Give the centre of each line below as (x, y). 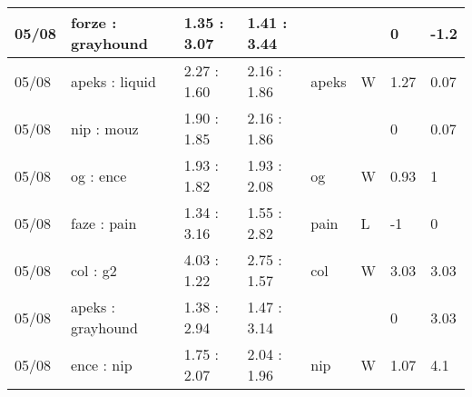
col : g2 (94, 270)
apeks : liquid (113, 81)
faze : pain (104, 223)
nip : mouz (105, 128)
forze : (94, 22)
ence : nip (102, 364)
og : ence (99, 175)
